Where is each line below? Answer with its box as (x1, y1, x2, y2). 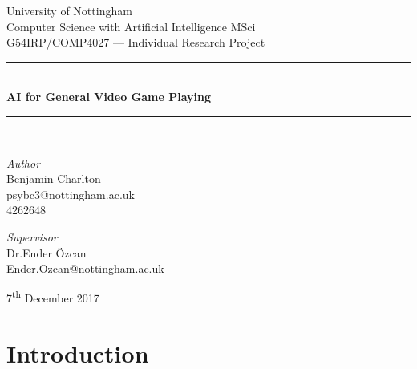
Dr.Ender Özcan (6, 244, 87, 261)
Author (6, 154, 41, 171)
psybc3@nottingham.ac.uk (6, 185, 135, 202)
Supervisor (6, 228, 58, 245)
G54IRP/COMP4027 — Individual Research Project (6, 34, 265, 51)
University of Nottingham (6, 2, 132, 18)
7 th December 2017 (6, 287, 99, 306)
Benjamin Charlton (6, 170, 101, 187)
